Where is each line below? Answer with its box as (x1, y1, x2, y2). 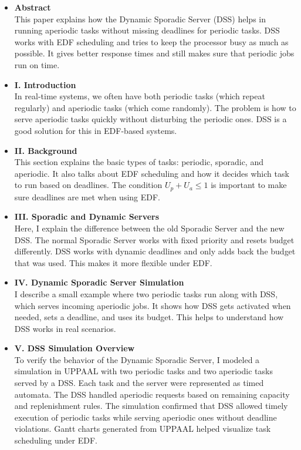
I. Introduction (14, 78, 76, 90)
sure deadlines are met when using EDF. (14, 190, 161, 203)
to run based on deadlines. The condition (14, 179, 163, 191)
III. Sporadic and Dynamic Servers (14, 210, 160, 223)
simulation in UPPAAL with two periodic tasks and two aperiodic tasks (14, 365, 273, 377)
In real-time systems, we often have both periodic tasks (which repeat (14, 90, 265, 102)
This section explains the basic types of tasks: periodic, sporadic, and (14, 156, 263, 168)
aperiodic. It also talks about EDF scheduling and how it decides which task (14, 167, 289, 179)
